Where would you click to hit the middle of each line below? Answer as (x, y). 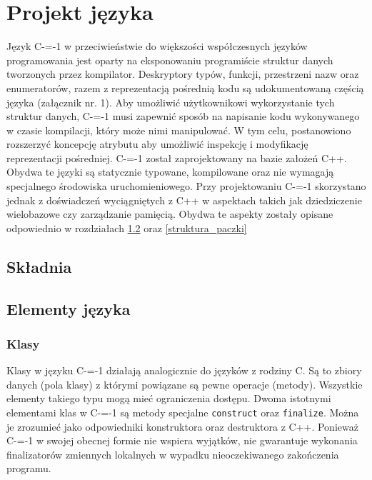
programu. (29, 468)
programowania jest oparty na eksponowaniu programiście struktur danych (170, 60)
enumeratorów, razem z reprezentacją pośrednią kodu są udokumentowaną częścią (185, 87)
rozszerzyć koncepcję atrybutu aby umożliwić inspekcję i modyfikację (157, 144)
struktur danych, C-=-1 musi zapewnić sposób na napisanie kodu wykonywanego (183, 116)
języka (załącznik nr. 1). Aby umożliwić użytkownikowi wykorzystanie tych (171, 102)
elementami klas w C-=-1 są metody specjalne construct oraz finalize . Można (183, 412)
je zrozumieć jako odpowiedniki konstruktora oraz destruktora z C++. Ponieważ (182, 426)
